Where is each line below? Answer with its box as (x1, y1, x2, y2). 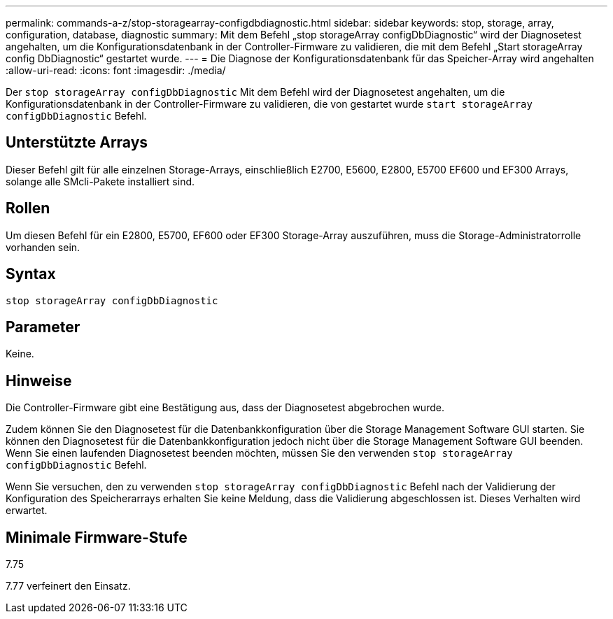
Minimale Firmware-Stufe (6, 528, 188, 546)
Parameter (6, 318, 80, 336)
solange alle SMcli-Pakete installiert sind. (6, 175, 195, 187)
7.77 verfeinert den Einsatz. (6, 580, 131, 592)
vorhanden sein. (6, 241, 80, 253)
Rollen (6, 199, 50, 218)
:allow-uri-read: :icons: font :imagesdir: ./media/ (6, 64, 226, 76)
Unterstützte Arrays (6, 134, 148, 152)
